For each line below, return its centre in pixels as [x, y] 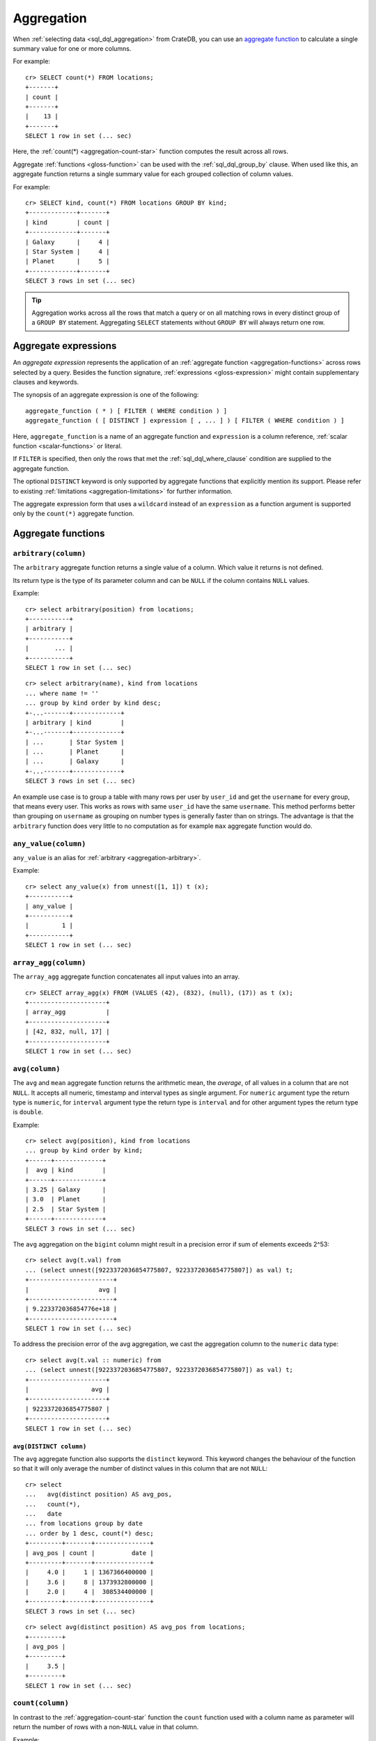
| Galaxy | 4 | [68, 242]
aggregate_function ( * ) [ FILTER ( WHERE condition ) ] [126, 411]
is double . [28, 1112]
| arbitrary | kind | [75, 722]
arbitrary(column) [49, 554]
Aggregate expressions [65, 346]
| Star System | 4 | [68, 251]
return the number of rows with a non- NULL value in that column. [106, 1727]
